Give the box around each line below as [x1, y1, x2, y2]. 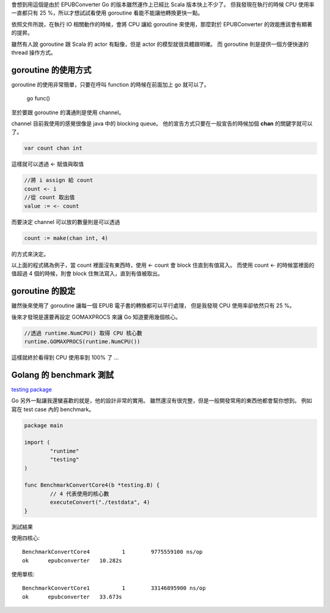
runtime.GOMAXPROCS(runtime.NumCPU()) [24, 338, 141, 345]
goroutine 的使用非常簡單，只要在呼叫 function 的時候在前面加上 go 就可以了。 [11, 81, 210, 88]
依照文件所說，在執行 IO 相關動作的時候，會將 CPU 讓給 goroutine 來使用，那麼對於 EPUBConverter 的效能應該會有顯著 [11, 20, 313, 27]
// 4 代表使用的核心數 [50, 490, 109, 497]
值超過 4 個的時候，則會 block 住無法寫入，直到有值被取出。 [11, 270, 163, 277]
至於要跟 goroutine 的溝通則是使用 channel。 [11, 109, 125, 116]
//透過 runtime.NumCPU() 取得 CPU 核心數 [24, 330, 143, 336]
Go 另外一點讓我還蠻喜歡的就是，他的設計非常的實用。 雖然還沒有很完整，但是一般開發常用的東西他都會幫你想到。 [11, 397, 300, 404]
